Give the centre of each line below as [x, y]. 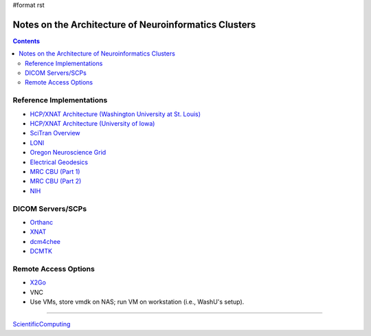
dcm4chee [45, 241]
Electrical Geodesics [59, 162]
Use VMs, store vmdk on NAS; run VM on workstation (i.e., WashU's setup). [137, 302]
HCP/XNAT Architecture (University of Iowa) [92, 123]
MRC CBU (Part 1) [55, 171]
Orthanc [42, 222]
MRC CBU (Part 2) [56, 181]
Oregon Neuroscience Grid [68, 153]
